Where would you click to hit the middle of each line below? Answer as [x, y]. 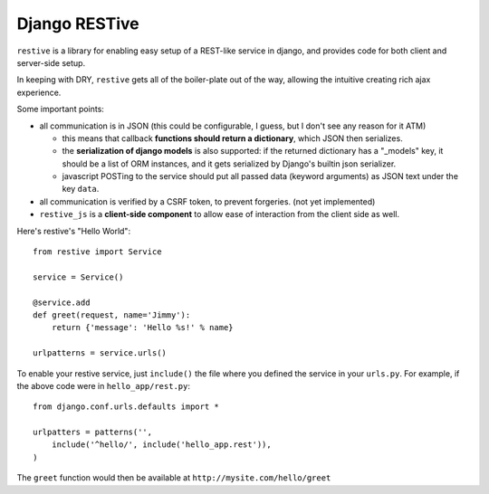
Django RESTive [78, 24]
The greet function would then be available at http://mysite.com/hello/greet [174, 478]
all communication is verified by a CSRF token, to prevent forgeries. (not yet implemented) [207, 201]
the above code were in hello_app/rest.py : [103, 385]
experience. [39, 92]
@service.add [62, 302]
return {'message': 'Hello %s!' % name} [143, 328]
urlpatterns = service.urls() [100, 353]
